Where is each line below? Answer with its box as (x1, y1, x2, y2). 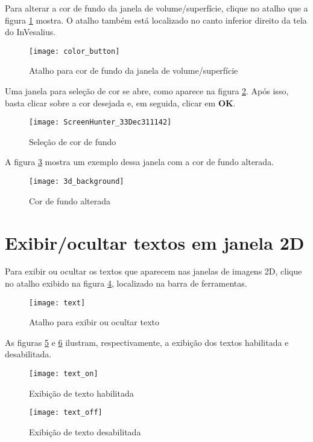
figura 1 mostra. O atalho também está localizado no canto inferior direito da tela (5, 13, 307, 26)
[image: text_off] (29, 408, 103, 417)
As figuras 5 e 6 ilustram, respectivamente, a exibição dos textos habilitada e (5, 336, 289, 348)
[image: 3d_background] (29, 177, 124, 186)
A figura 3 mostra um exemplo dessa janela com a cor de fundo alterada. (5, 155, 274, 168)
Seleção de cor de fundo (29, 135, 116, 148)
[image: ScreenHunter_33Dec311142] (29, 118, 172, 127)
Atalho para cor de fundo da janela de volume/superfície (29, 64, 238, 77)
